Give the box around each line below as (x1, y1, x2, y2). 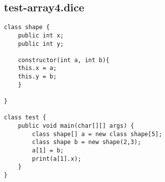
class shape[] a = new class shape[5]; (32, 130, 163, 138)
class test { (4, 114, 46, 121)
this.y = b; (18, 73, 57, 80)
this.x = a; (18, 65, 57, 72)
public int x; (18, 32, 64, 39)
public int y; (18, 40, 64, 47)
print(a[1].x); (32, 155, 82, 162)
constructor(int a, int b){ (18, 56, 110, 64)
